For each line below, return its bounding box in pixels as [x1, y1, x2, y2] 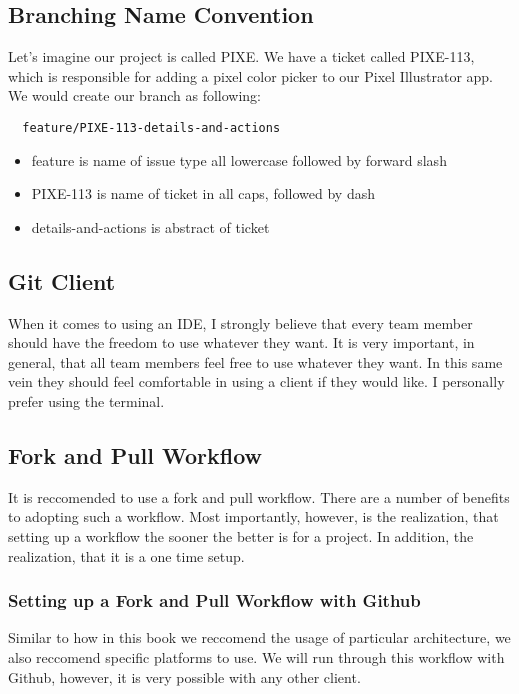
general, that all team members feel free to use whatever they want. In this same [8, 351, 503, 372]
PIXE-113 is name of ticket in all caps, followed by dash [31, 183, 376, 204]
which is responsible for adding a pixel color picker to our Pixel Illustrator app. [8, 65, 493, 86]
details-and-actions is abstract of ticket [31, 216, 270, 237]
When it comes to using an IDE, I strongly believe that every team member [8, 312, 473, 333]
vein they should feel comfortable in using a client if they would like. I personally [8, 371, 505, 392]
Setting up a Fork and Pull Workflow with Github [8, 588, 421, 613]
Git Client [8, 265, 116, 296]
